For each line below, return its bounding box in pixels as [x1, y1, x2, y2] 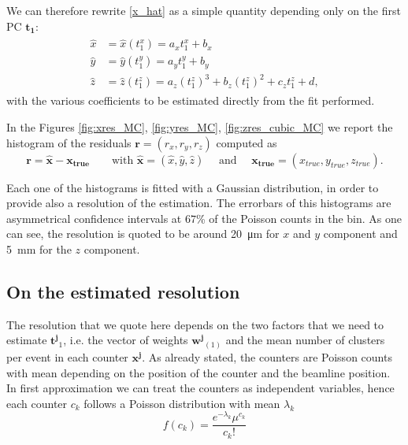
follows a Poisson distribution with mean [83, 395, 280, 411]
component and [323, 225, 398, 242]
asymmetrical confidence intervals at [6, 210, 182, 226]
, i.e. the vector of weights [63, 332, 188, 348]
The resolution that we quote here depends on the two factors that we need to [6, 316, 384, 332]
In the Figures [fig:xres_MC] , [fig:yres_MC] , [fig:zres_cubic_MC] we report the [6, 119, 393, 135]
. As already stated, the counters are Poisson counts [142, 348, 392, 365]
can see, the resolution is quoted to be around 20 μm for [6, 225, 280, 242]
